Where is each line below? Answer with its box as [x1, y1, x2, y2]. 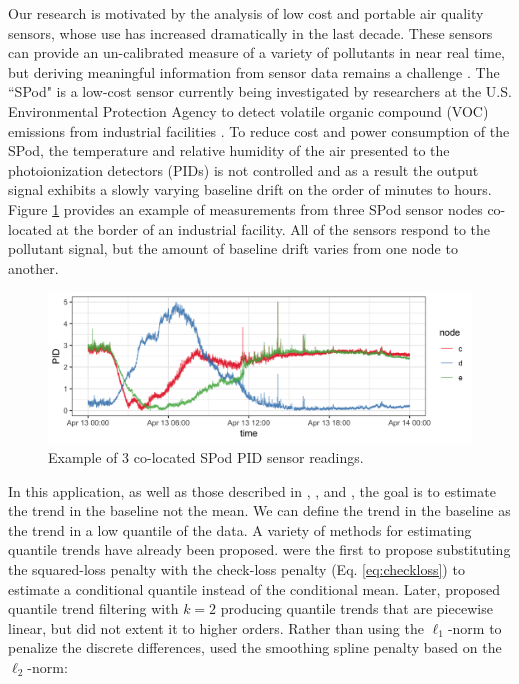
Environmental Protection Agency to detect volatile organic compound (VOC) [8, 100, 489, 121]
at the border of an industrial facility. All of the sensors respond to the [56, 218, 491, 239]
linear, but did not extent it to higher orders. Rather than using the [8, 617, 424, 638]
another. [8, 257, 59, 278]
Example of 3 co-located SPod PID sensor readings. [48, 447, 364, 468]
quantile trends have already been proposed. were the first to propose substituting [8, 539, 511, 560]
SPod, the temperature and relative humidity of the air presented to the [8, 140, 450, 161]
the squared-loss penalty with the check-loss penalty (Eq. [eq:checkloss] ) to [8, 559, 465, 579]
